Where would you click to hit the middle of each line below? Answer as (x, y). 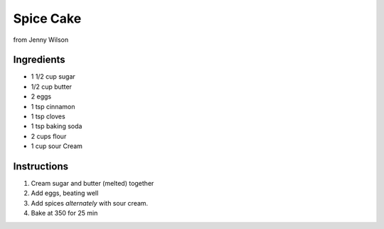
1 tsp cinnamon (53, 106)
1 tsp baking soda (57, 126)
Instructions (41, 166)
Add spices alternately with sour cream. (90, 203)
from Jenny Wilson (41, 40)
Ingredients (39, 60)
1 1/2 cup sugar (53, 77)
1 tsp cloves (48, 116)
